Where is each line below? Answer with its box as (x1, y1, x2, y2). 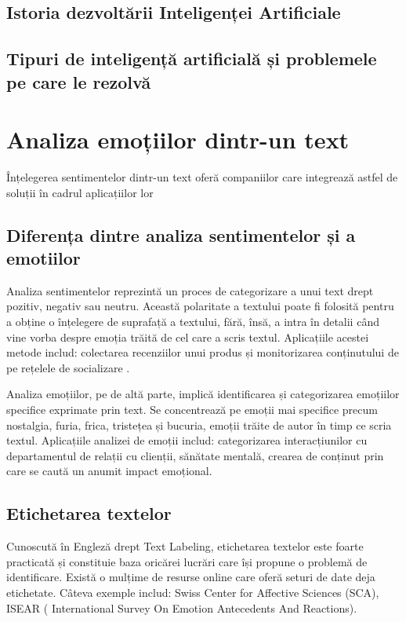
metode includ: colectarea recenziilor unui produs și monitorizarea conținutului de (6, 344, 399, 360)
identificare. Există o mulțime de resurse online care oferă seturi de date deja (6, 569, 375, 585)
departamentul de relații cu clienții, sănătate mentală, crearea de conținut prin (6, 447, 384, 463)
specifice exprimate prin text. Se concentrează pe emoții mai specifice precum (6, 401, 378, 418)
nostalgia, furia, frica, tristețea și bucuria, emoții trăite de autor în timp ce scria (6, 416, 392, 433)
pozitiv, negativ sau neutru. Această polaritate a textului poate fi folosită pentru (6, 298, 394, 314)
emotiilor (6, 246, 81, 270)
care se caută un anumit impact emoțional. (6, 463, 212, 479)
